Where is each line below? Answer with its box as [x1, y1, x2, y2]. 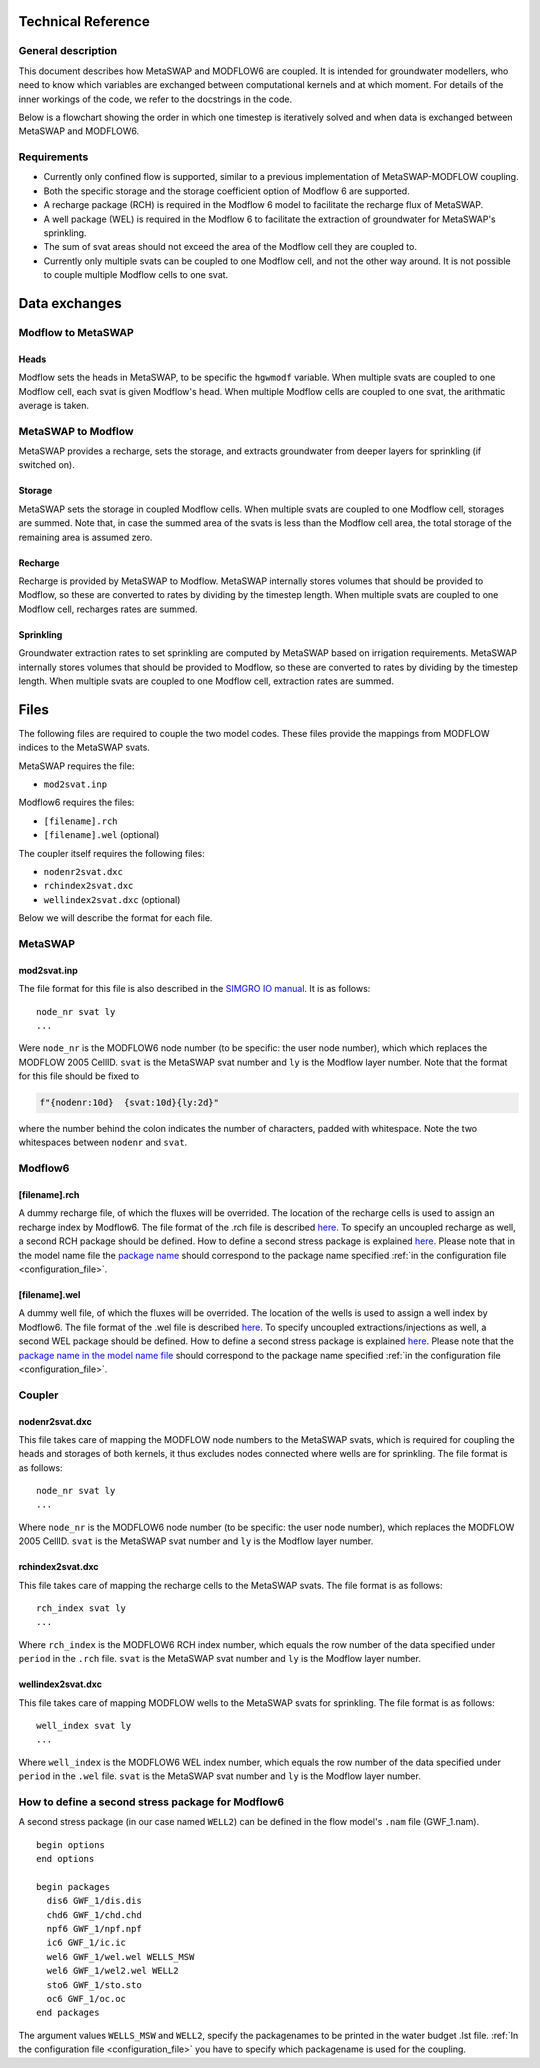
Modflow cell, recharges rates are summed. [18, 603, 199, 615]
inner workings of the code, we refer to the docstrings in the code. [18, 93, 293, 105]
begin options [36, 1839, 105, 1850]
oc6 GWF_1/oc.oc [46, 1993, 127, 2004]
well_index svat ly [36, 1720, 132, 1731]
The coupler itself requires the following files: [18, 847, 205, 859]
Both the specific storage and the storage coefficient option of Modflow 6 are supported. [43, 185, 410, 197]
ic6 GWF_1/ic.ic [46, 1937, 127, 1949]
